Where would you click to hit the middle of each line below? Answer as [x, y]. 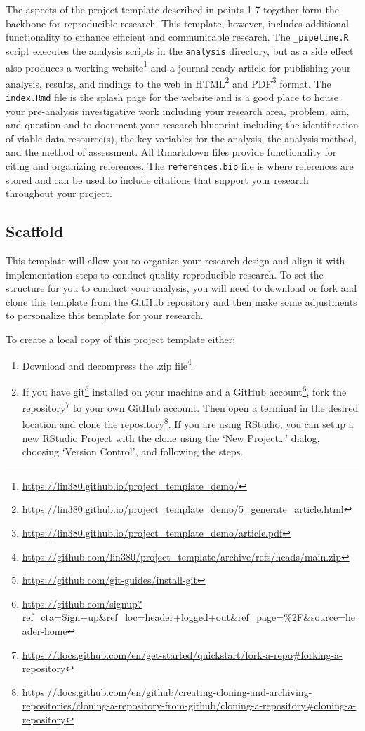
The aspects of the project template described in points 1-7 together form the [172, 9]
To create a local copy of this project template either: [121, 339]
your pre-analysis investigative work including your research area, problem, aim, [178, 110]
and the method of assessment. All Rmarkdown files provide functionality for [171, 152]
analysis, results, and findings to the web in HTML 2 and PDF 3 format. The [168, 82]
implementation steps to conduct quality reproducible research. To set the [165, 274]
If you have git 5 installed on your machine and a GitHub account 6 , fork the [184, 390]
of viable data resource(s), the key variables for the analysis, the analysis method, [181, 138]
